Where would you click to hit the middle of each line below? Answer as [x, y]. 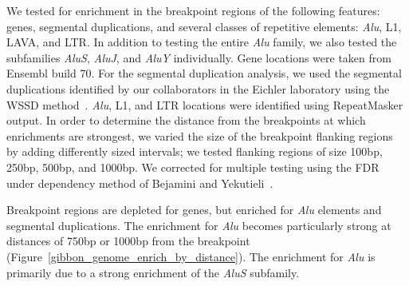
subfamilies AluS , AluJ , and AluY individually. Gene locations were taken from [199, 57]
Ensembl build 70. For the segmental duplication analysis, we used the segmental [204, 73]
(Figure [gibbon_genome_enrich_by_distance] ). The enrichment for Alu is [191, 256]
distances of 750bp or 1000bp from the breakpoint [128, 241]
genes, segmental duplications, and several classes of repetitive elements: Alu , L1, [204, 26]
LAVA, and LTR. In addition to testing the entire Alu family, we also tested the [202, 42]
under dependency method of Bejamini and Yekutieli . [140, 183]
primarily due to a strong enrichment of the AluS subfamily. [153, 272]
